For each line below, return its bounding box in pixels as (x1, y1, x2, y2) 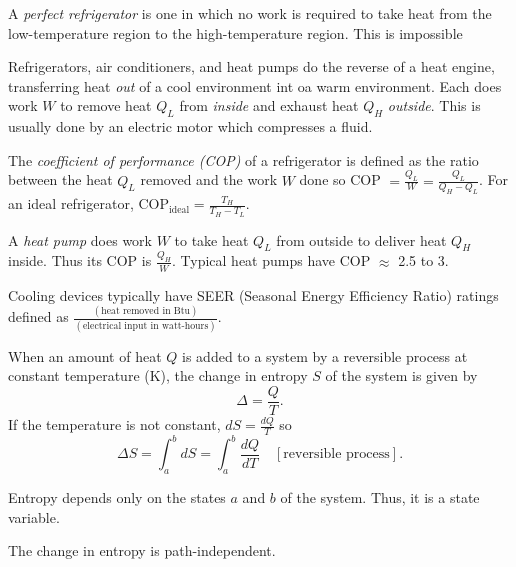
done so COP (299, 169, 381, 190)
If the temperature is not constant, (8, 414, 221, 434)
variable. (8, 506, 60, 527)
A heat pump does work (8, 229, 152, 250)
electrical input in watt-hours (82, 320, 209, 331)
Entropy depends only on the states (8, 487, 226, 508)
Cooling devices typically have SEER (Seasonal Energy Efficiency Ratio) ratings (8, 284, 499, 305)
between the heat (8, 169, 113, 190)
